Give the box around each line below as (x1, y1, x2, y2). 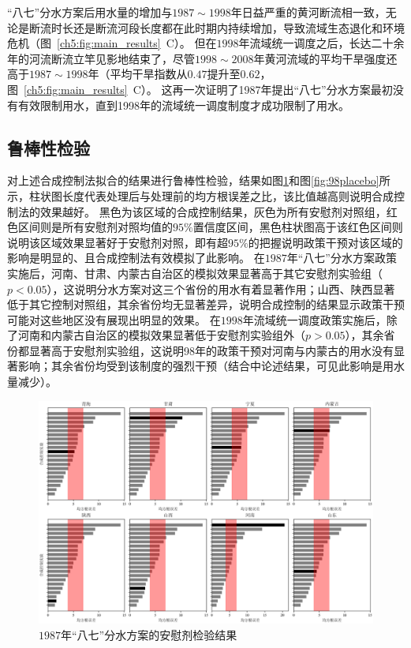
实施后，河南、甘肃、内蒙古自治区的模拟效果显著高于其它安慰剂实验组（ (7, 264, 383, 281)
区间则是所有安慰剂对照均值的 (17, 219, 173, 235)
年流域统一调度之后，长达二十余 (238, 35, 405, 51)
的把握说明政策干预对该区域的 (248, 234, 403, 250)
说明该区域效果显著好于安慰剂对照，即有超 (7, 234, 228, 250)
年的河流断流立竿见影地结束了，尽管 (7, 50, 195, 66)
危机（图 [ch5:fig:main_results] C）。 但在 (7, 35, 217, 51)
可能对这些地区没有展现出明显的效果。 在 (7, 311, 221, 328)
